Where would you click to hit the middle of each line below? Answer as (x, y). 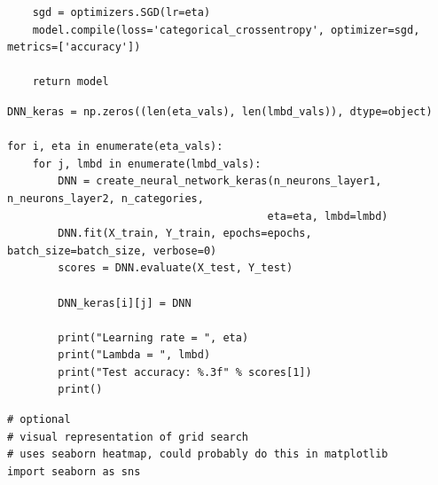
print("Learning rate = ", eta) (153, 337)
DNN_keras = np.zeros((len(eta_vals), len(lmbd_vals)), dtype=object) (220, 111)
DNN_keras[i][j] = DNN (125, 303)
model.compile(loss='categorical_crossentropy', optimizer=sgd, (226, 30)
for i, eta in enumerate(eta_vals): (115, 147)
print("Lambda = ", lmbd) (134, 355)
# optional (39, 420)
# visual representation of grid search (128, 437)
